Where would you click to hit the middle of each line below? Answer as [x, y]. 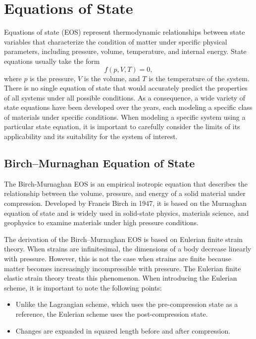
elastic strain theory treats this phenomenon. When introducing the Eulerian [121, 278]
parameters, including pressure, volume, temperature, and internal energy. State [125, 51]
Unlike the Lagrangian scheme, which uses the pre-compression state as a [127, 304]
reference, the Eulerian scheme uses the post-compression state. [112, 314]
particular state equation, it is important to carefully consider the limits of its [122, 126]
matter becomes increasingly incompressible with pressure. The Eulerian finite [123, 268]
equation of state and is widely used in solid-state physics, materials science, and [127, 213]
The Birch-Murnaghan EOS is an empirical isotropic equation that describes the [126, 183]
